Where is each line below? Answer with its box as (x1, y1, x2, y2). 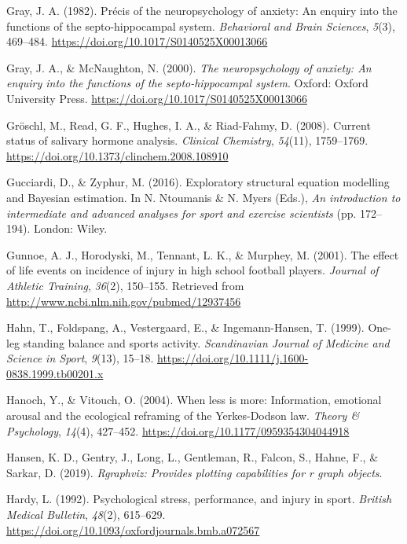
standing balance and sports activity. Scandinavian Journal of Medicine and (23, 334, 390, 351)
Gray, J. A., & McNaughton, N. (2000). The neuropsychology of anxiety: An (6, 59, 372, 75)
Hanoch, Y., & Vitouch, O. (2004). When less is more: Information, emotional (6, 391, 382, 408)
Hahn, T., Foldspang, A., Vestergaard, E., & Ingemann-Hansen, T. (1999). (6, 319, 365, 336)
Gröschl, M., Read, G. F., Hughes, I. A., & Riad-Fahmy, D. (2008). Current (6, 116, 371, 133)
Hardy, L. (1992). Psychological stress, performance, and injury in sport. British (6, 491, 392, 507)
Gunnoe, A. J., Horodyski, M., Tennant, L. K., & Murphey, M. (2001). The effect (6, 246, 399, 263)
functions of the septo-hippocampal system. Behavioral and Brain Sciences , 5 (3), (6, 17, 395, 34)
